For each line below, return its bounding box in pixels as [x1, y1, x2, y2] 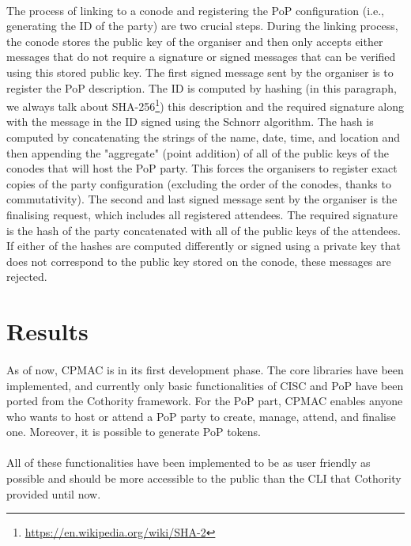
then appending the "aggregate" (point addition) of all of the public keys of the [6, 144, 389, 161]
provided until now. [6, 485, 101, 502]
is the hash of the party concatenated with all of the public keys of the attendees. [6, 222, 401, 238]
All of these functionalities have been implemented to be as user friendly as [6, 454, 371, 471]
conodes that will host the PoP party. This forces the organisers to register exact [6, 160, 398, 176]
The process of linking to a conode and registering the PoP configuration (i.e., [6, 2, 384, 18]
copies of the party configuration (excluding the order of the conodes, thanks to [6, 175, 391, 191]
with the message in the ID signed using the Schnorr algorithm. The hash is [6, 113, 374, 130]
